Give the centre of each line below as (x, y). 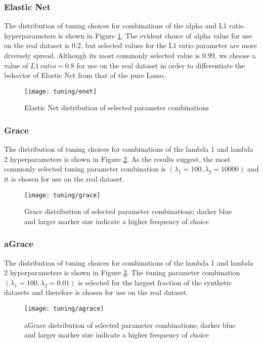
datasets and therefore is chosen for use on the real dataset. (96, 292)
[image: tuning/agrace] (64, 309)
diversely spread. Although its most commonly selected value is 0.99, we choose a (130, 55)
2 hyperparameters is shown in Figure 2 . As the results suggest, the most (117, 159)
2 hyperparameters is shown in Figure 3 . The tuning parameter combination (122, 272)
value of (16, 65)
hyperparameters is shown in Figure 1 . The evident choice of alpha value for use (128, 35)
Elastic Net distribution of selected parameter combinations (117, 108)
